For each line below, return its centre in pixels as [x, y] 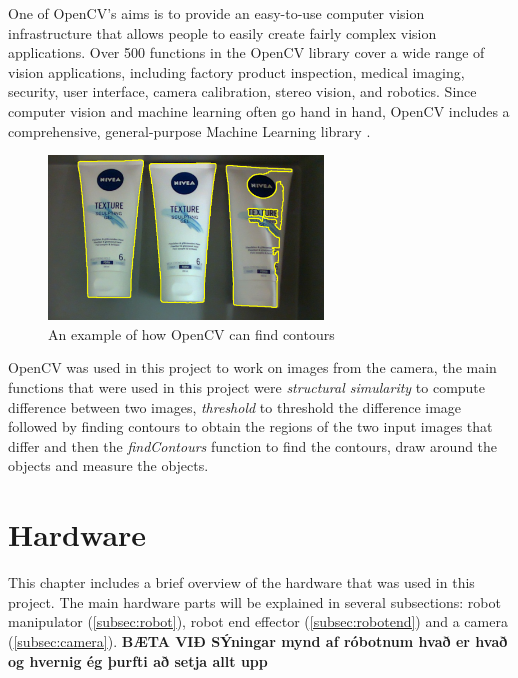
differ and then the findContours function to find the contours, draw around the [253, 445]
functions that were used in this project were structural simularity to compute [247, 387]
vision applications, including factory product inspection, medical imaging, [236, 71]
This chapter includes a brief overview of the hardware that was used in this [241, 582]
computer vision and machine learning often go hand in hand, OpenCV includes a [259, 110]
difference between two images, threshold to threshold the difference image [235, 406]
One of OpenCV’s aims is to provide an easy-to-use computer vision [216, 13]
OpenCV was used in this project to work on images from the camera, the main [252, 367]
